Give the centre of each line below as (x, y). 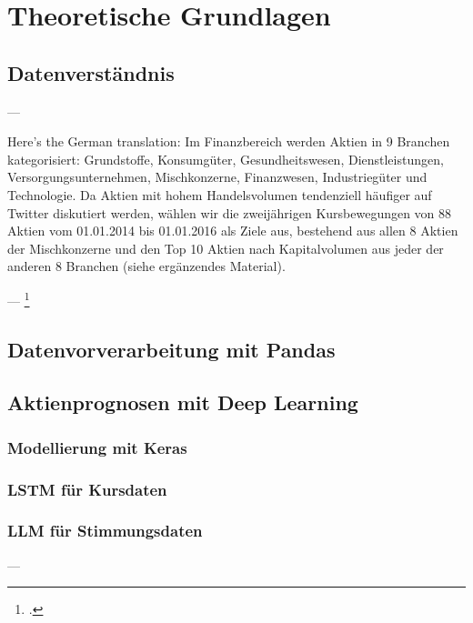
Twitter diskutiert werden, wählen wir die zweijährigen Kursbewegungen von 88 (230, 212)
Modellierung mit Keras (97, 447)
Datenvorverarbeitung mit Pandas (171, 349)
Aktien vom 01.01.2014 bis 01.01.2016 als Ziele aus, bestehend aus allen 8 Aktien (233, 231)
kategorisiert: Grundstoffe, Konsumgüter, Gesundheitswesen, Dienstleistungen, (226, 159)
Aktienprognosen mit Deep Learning (183, 402)
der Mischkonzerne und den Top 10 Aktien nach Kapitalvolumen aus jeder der (226, 248)
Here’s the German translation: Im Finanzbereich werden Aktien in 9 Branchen (229, 141)
